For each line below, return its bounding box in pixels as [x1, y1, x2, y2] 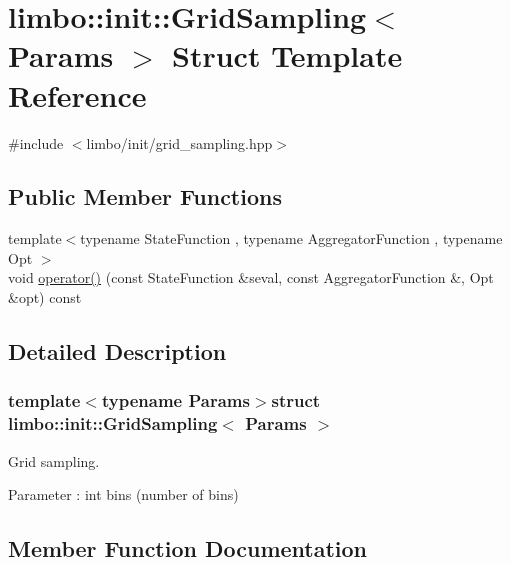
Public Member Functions [8, 181, 282, 212]
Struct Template [172, 35, 403, 76]
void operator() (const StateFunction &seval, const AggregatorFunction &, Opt [8, 267, 494, 288]
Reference [8, 74, 147, 115]
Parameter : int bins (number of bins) [8, 484, 239, 505]
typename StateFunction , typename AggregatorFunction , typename [80, 228, 503, 249]
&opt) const [8, 287, 82, 308]
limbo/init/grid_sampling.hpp [86, 132, 273, 153]
